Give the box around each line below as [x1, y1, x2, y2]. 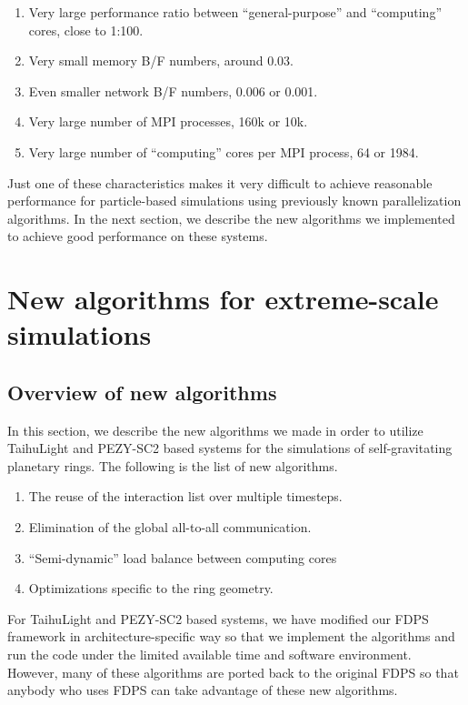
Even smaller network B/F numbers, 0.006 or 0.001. [28, 81, 318, 100]
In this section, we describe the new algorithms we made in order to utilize [7, 420, 423, 439]
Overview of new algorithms [7, 378, 277, 406]
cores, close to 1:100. [28, 20, 144, 39]
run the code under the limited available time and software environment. [7, 645, 412, 664]
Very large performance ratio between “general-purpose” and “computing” [28, 3, 442, 21]
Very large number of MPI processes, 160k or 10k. [28, 112, 308, 131]
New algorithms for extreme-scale [7, 280, 439, 317]
